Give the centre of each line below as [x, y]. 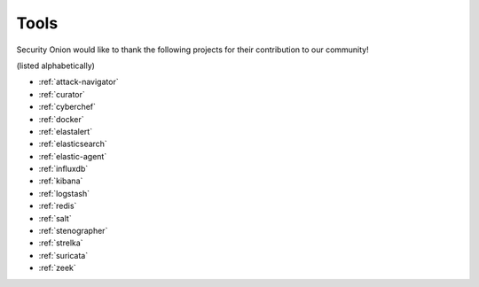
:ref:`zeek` [58, 268]
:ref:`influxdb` [63, 169]
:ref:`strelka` [61, 243]
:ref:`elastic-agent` [73, 156]
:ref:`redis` [58, 206]
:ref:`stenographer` [73, 231]
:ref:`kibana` [61, 181]
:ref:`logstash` [64, 193]
